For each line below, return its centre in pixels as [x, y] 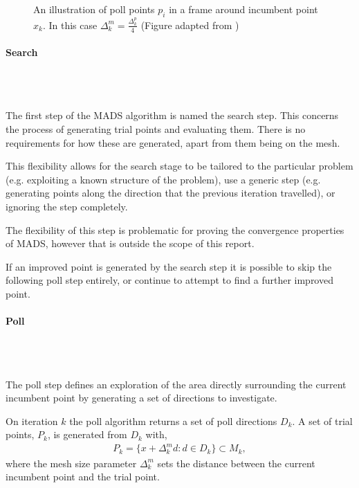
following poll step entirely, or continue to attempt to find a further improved [169, 280]
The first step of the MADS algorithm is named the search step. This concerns [172, 115]
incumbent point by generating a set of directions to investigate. [141, 398]
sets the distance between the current [236, 463]
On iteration [32, 421]
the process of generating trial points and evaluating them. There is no [156, 129]
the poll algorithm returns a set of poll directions [173, 421]
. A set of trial [322, 421]
